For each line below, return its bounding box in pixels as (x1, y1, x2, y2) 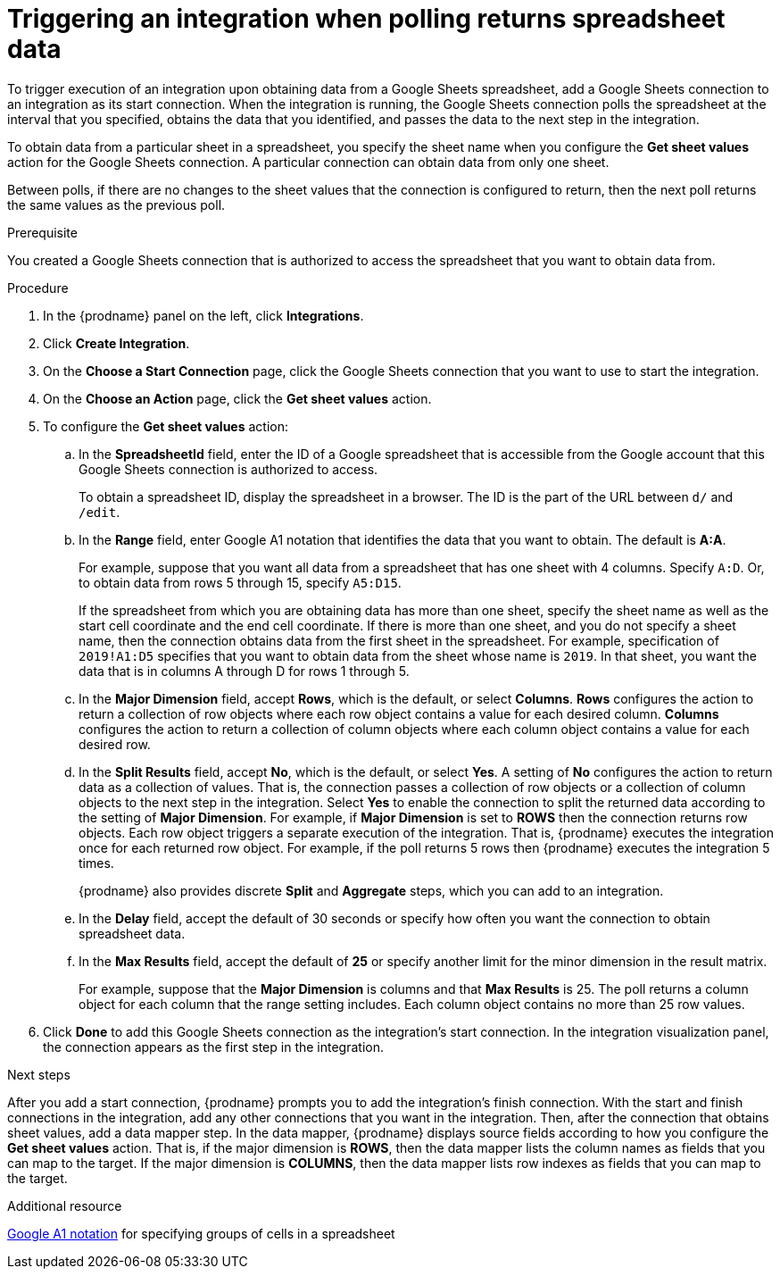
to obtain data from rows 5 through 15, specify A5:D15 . (79, 574, 402, 590)
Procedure (7, 279, 69, 296)
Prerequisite (7, 224, 78, 240)
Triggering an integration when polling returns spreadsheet (7, 4, 726, 34)
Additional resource (7, 1197, 122, 1213)
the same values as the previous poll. (7, 196, 226, 213)
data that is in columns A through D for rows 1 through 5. (79, 663, 410, 679)
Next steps (7, 1066, 71, 1082)
